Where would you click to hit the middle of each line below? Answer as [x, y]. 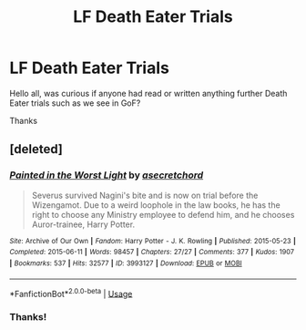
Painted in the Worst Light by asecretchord [107, 175]
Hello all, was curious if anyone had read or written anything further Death [148, 93]
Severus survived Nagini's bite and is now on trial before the [145, 195]
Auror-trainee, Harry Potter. [83, 224]
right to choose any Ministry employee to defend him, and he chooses [163, 214]
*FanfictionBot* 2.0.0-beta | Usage [71, 293]
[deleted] [36, 149]
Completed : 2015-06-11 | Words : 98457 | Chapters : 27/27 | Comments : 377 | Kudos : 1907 [152, 253]
